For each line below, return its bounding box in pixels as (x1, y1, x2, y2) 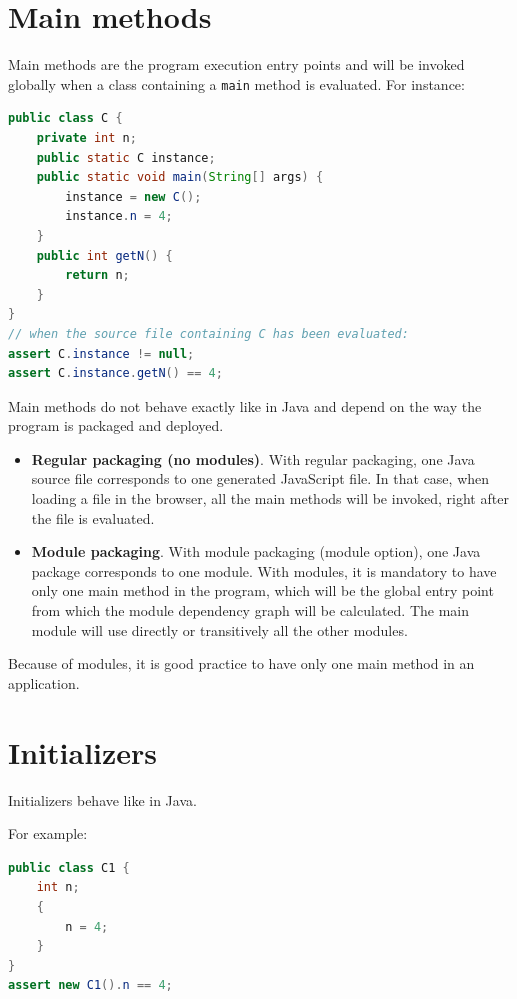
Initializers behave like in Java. (8, 789, 197, 810)
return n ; (65, 268, 130, 283)
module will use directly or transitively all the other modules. (31, 619, 408, 640)
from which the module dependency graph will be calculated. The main (31, 600, 470, 621)
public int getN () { (36, 248, 173, 263)
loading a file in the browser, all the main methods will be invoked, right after (31, 488, 509, 509)
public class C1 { (8, 860, 130, 875)
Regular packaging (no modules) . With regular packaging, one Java (31, 448, 475, 469)
